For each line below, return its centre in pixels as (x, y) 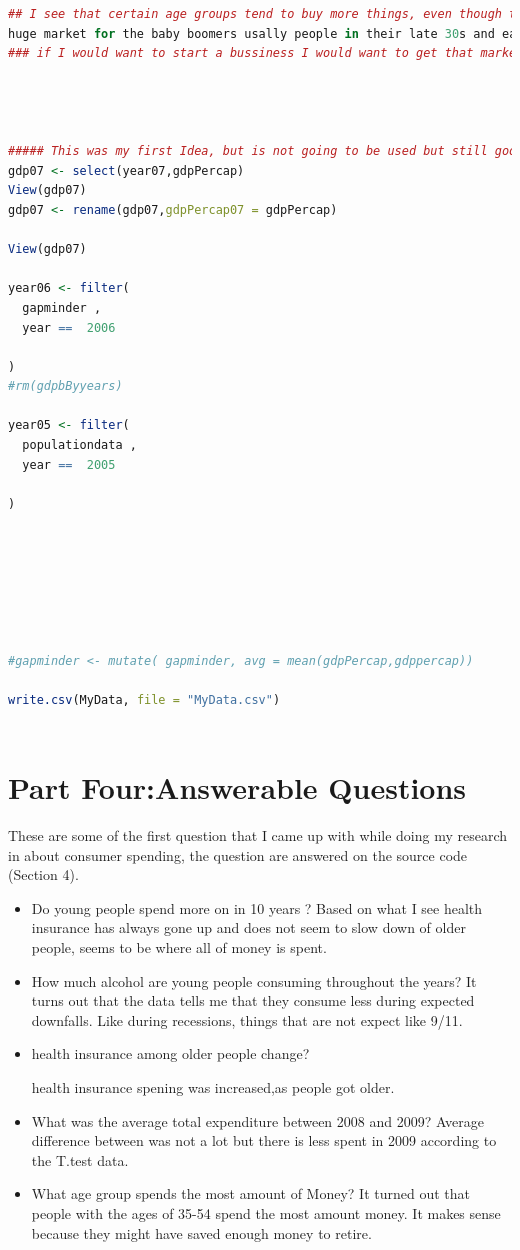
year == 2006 (69, 327)
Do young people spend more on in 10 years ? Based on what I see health (257, 907)
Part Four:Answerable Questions (237, 787)
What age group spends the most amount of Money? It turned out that (251, 1193)
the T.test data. (80, 1159)
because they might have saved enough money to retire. (201, 1232)
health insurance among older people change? (170, 1053)
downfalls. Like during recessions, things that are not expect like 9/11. (247, 1019)
